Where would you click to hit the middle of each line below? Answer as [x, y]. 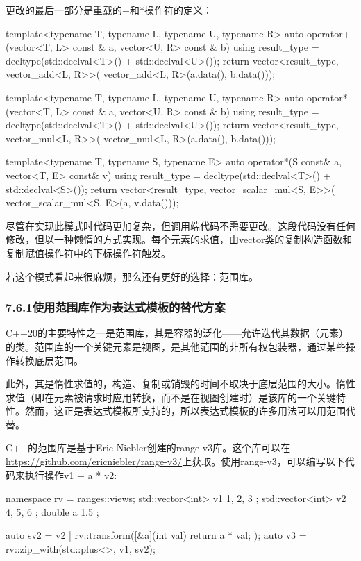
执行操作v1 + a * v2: [71, 475]
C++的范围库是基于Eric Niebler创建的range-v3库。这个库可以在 [148, 447]
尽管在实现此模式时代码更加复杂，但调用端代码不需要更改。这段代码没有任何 [180, 225]
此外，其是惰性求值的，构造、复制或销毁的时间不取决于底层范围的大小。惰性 [180, 384]
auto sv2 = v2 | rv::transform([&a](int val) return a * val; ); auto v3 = [156, 535]
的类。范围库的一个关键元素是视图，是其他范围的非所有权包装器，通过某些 [176, 346]
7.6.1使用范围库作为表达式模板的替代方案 [116, 307]
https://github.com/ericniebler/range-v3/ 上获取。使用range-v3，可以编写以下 [175, 461]
